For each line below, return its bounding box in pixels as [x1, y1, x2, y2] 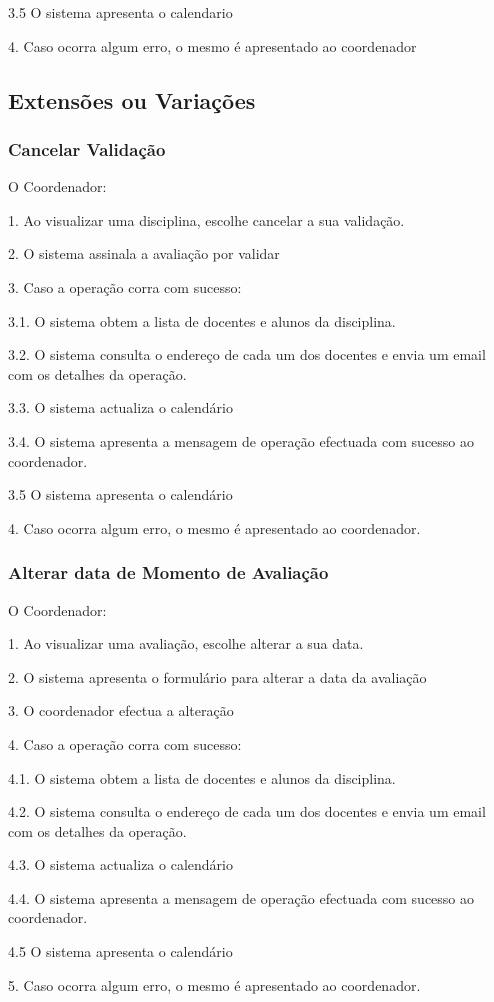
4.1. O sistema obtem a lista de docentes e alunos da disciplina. [8, 767, 396, 788]
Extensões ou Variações [8, 84, 256, 115]
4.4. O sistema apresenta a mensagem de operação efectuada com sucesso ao [8, 887, 475, 908]
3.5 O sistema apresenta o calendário [8, 484, 233, 505]
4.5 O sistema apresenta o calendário [8, 941, 233, 962]
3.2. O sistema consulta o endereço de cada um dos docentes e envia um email [8, 344, 486, 365]
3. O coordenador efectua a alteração [8, 700, 234, 721]
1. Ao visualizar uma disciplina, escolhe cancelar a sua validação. [8, 209, 405, 230]
